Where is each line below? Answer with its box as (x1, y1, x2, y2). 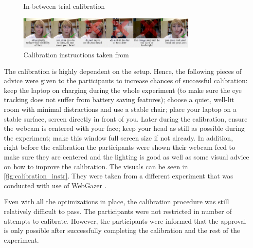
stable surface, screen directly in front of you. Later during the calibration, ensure (4, 113, 248, 124)
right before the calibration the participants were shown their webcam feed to (4, 142, 235, 152)
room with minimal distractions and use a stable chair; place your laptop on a (4, 104, 237, 114)
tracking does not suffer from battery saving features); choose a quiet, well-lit (4, 94, 235, 105)
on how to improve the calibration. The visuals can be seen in (4, 161, 188, 171)
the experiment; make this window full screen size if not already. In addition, (4, 132, 233, 142)
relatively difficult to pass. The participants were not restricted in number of (4, 206, 232, 216)
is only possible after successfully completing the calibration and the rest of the (4, 225, 240, 235)
